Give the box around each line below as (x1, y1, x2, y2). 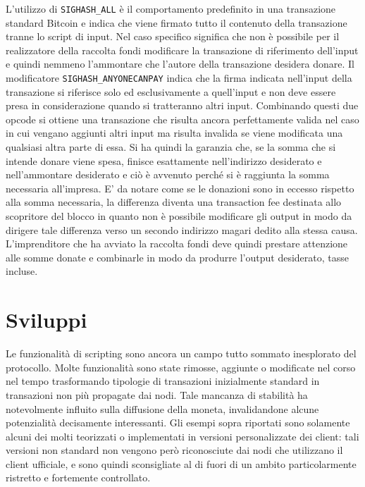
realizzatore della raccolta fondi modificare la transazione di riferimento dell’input (6, 42, 359, 57)
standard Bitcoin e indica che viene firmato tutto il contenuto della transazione (6, 15, 347, 30)
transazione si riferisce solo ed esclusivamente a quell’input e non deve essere (6, 84, 336, 99)
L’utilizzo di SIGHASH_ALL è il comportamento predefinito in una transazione (6, 1, 336, 16)
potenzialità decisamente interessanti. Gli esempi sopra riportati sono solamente (6, 415, 350, 430)
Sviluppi (6, 305, 87, 334)
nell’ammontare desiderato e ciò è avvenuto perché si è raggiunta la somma (6, 167, 330, 182)
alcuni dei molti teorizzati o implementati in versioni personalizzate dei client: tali (6, 429, 359, 443)
